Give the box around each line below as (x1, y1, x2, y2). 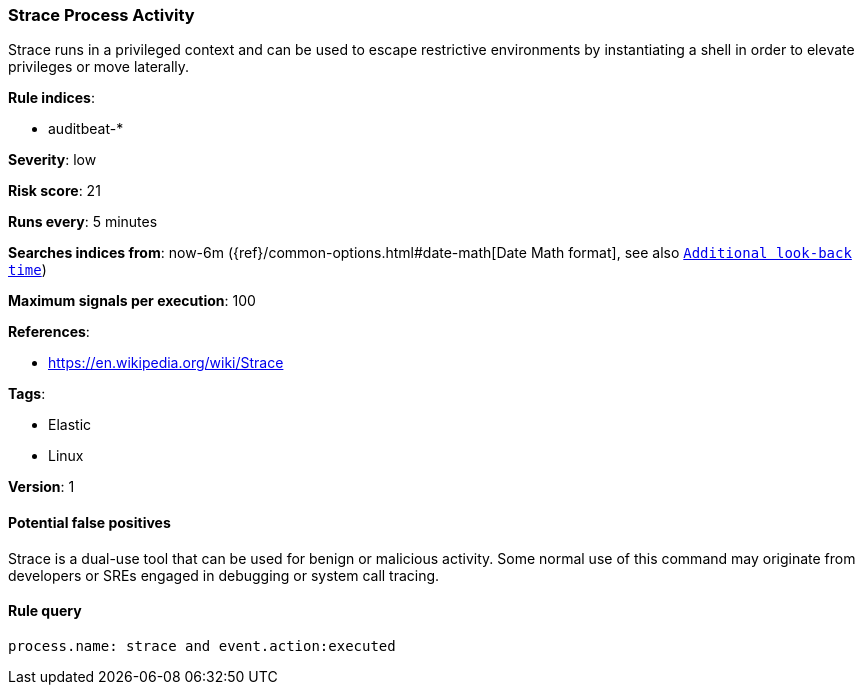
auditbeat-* (48, 120, 124, 138)
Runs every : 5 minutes (8, 213, 158, 231)
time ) (8, 261, 47, 279)
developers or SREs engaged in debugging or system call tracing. (8, 566, 440, 584)
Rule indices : (8, 89, 95, 107)
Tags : (8, 385, 46, 403)
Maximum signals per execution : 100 (8, 292, 256, 310)
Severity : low (8, 151, 97, 169)
